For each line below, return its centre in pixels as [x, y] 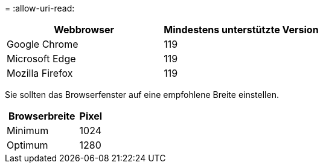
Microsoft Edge [41, 59]
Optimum [27, 145]
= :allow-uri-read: [40, 8]
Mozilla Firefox [40, 73]
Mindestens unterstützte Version [241, 30]
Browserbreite [42, 116]
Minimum [28, 131]
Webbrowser [84, 30]
